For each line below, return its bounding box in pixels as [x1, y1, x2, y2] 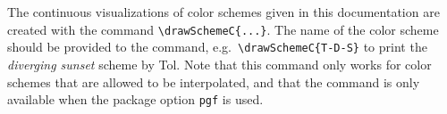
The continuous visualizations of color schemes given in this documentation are [7, 3, 440, 20]
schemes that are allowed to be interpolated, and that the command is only [7, 72, 420, 91]
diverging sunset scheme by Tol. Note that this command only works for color [7, 54, 432, 73]
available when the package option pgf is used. [7, 90, 264, 109]
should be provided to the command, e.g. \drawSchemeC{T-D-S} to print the [7, 37, 427, 56]
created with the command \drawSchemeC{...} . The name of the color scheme [7, 20, 439, 38]
